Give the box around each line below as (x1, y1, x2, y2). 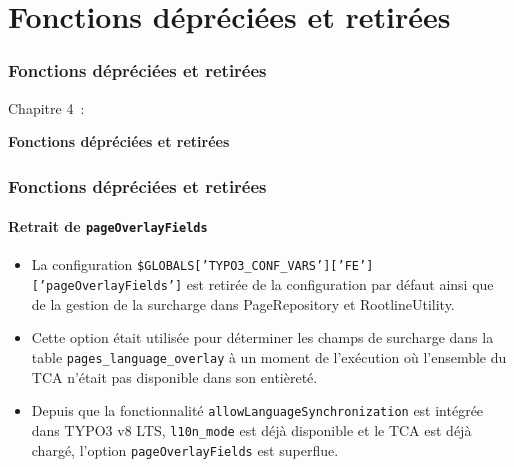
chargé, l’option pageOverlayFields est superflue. (31, 439, 339, 460)
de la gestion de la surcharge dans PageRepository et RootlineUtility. (31, 293, 455, 314)
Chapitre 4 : (8, 97, 85, 118)
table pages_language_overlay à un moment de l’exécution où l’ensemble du (31, 346, 507, 367)
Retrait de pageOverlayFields (8, 216, 208, 237)
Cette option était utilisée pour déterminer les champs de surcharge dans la (31, 327, 494, 348)
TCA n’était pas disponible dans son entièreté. (31, 366, 318, 387)
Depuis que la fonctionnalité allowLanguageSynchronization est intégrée (31, 400, 484, 421)
